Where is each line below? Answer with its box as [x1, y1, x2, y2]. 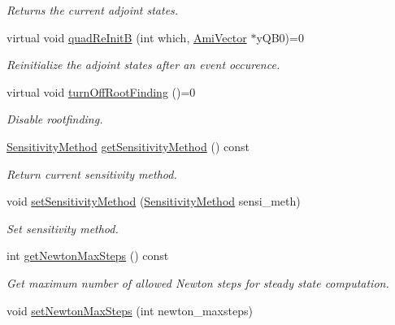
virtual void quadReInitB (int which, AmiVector [7, 28, 247, 45]
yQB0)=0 [256, 28, 304, 45]
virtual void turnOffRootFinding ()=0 [7, 83, 196, 100]
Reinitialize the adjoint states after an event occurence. [7, 56, 280, 73]
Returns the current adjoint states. [7, 2, 179, 18]
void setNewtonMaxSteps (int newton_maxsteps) [7, 301, 253, 318]
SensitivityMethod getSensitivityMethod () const [7, 137, 250, 154]
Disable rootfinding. [7, 110, 103, 128]
